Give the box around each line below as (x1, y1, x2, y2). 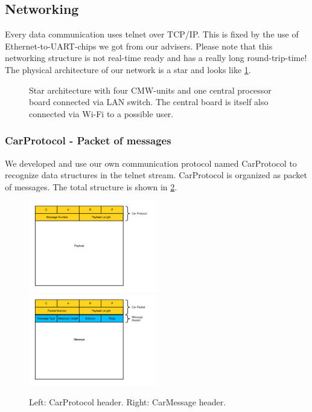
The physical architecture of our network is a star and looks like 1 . (5, 63, 251, 76)
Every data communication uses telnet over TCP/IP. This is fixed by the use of (5, 28, 299, 40)
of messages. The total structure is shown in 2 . (5, 180, 177, 193)
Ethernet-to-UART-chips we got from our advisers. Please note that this (5, 39, 273, 52)
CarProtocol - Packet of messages (5, 133, 171, 148)
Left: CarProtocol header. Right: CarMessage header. (29, 396, 226, 408)
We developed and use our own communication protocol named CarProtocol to (5, 156, 297, 169)
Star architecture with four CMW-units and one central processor (29, 83, 272, 96)
